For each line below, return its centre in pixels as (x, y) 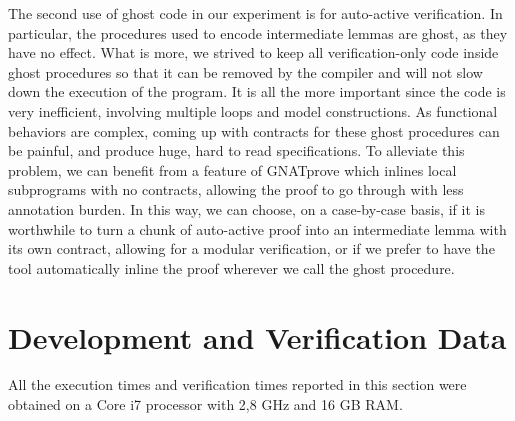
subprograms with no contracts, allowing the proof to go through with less (236, 189)
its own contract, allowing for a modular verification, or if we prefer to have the (251, 248)
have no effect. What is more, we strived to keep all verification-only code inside (253, 52)
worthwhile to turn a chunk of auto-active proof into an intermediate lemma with (257, 228)
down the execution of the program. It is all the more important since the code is (257, 91)
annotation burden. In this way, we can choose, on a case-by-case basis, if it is (246, 208)
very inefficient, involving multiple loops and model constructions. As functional (253, 110)
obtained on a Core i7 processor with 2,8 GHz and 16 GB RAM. (205, 404)
